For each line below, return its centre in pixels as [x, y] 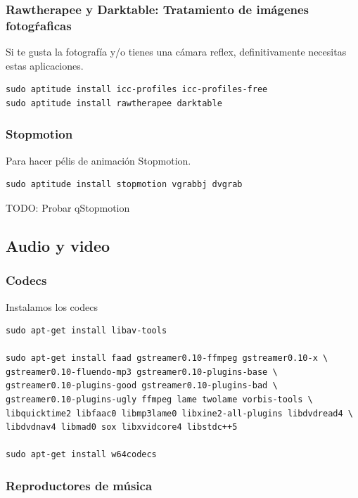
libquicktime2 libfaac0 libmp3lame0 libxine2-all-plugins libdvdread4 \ [179, 413]
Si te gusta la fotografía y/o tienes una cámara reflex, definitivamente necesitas [176, 52]
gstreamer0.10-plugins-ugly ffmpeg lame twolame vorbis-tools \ [159, 400]
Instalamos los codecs [52, 306]
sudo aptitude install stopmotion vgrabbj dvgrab [124, 185]
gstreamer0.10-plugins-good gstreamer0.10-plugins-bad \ [142, 386]
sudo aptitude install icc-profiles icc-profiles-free [137, 90]
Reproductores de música [79, 485]
